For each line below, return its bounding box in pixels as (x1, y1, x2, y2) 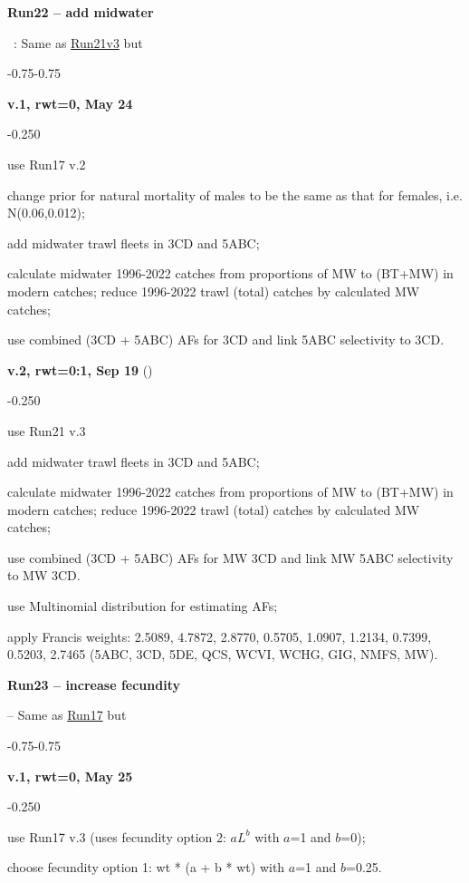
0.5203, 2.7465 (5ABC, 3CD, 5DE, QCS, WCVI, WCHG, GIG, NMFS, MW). (7, 645, 438, 664)
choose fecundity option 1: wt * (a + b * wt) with (7, 858, 285, 877)
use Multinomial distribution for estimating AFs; (7, 597, 278, 616)
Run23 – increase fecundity (7, 674, 180, 694)
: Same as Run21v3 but (13, 33, 143, 52)
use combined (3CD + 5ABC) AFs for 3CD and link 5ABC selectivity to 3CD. (7, 330, 445, 349)
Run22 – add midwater (7, 3, 154, 21)
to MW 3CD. (7, 566, 81, 585)
